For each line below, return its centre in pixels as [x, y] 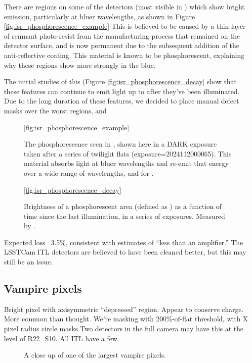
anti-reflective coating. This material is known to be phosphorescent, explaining [124, 55]
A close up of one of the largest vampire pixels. [95, 355]
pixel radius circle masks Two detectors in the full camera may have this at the [124, 329]
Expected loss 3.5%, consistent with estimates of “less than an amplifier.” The [124, 242]
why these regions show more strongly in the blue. [80, 65]
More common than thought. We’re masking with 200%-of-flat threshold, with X [126, 319]
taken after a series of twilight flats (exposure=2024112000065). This [128, 153]
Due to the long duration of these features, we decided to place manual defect [122, 101]
